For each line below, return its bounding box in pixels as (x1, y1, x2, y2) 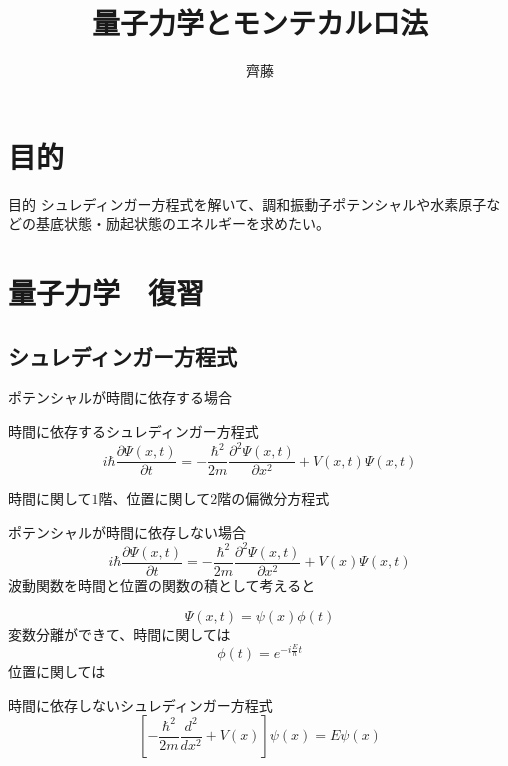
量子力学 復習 (8, 272, 205, 313)
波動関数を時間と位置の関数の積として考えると (8, 574, 316, 595)
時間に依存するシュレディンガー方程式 (8, 421, 259, 442)
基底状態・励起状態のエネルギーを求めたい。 (35, 213, 330, 234)
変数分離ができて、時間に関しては (8, 623, 231, 644)
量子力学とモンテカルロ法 (91, 2, 428, 43)
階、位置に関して (98, 488, 211, 509)
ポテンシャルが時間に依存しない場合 (8, 521, 246, 542)
